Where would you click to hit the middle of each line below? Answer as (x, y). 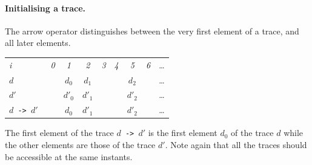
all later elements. (38, 43)
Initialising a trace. (45, 8)
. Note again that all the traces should (236, 145)
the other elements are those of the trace (80, 145)
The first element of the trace (59, 133)
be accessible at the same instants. (69, 156)
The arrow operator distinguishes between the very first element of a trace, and (152, 31)
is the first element (183, 133)
